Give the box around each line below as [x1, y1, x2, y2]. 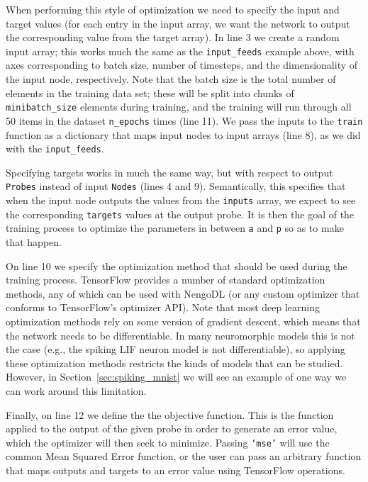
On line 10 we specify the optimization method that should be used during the [6, 258, 347, 273]
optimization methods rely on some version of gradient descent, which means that [6, 313, 361, 328]
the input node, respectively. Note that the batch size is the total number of [6, 72, 336, 86]
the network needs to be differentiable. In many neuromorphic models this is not [6, 327, 355, 342]
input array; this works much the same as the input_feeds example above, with [6, 43, 355, 58]
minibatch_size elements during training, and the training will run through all [6, 99, 352, 114]
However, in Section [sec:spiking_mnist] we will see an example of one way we [6, 369, 347, 384]
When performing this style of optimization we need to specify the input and [6, 2, 340, 16]
